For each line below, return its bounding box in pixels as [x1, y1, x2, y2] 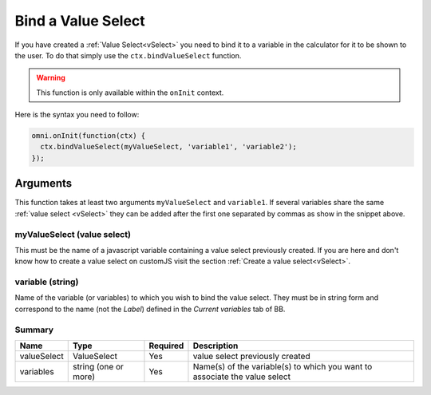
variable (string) [14, 276, 79, 287]
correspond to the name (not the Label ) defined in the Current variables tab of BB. [14, 304, 286, 314]
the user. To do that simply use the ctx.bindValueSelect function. [14, 50, 242, 60]
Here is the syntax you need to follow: [14, 110, 140, 120]
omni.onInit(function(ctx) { [31, 132, 146, 140]
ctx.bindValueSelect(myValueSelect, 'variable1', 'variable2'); [40, 142, 297, 152]
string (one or [72, 361, 124, 372]
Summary [14, 324, 54, 335]
